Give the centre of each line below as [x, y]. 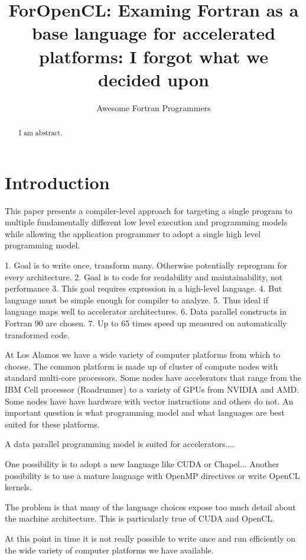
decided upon [154, 79]
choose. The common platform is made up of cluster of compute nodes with [141, 366]
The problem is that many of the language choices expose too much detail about [150, 506]
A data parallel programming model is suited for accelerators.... [120, 444]
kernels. [19, 487]
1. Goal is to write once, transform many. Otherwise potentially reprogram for [146, 265]
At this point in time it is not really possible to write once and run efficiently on [150, 538]
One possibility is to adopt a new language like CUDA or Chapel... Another [142, 463]
